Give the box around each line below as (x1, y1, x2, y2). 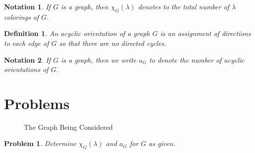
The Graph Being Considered (24, 121, 113, 132)
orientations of (4, 64, 49, 75)
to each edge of (4, 38, 49, 48)
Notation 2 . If (4, 54, 51, 65)
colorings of (4, 11, 39, 22)
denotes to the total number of (138, 1, 229, 11)
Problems (4, 93, 70, 113)
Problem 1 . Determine (4, 138, 76, 149)
